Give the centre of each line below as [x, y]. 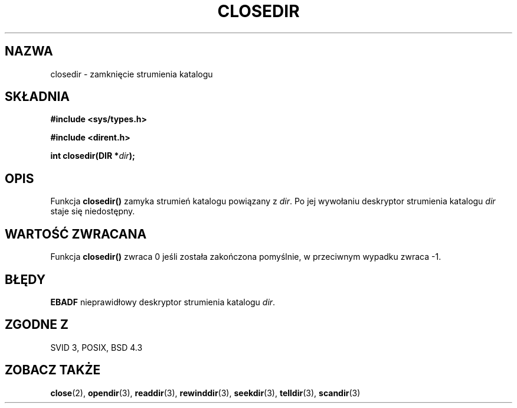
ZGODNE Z [37, 325]
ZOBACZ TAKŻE [53, 370]
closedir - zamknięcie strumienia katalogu [132, 74]
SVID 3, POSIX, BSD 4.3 [96, 347]
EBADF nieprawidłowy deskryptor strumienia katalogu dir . [163, 302]
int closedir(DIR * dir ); [93, 156]
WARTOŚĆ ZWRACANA [76, 234]
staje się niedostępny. [93, 211]
